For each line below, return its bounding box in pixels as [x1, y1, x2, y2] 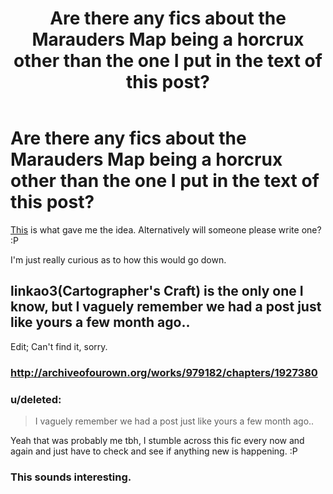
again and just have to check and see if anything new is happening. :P [10, 445, 298, 457]
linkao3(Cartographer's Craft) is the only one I [10, 283, 304, 300]
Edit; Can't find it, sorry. [10, 340, 108, 352]
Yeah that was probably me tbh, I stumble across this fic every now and [10, 434, 305, 446]
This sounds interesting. [10, 470, 132, 484]
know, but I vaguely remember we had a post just [10, 298, 322, 316]
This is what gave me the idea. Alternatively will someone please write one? [10, 223, 322, 236]
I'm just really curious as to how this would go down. [10, 253, 227, 266]
